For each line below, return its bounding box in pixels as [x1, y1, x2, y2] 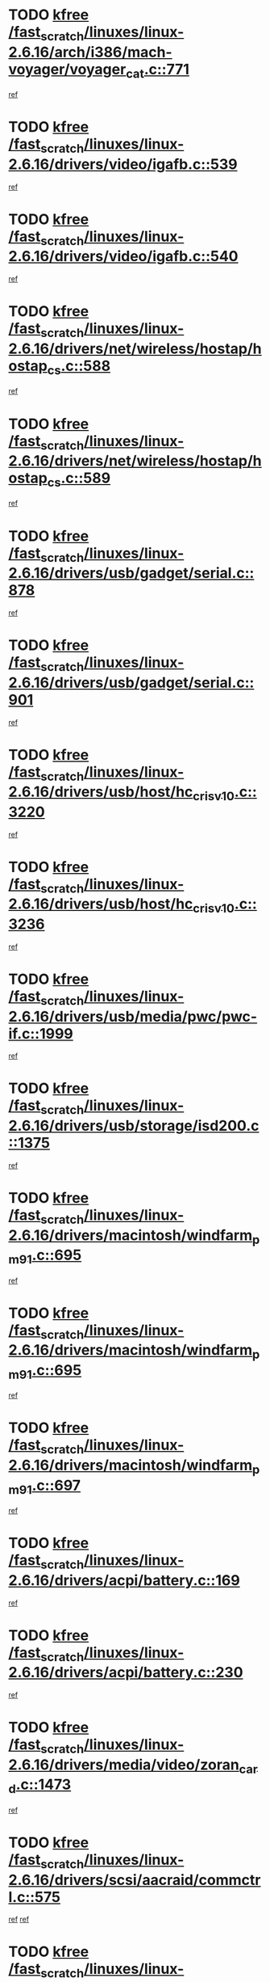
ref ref [8, 1914, 30, 1925]
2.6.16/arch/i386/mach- [8, 43, 172, 61]
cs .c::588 [47, 356, 111, 377]
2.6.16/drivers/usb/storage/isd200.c [8, 1117, 260, 1135]
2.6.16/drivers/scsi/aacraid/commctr [8, 1870, 261, 1889]
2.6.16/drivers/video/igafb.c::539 [8, 155, 238, 173]
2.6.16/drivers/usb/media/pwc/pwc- [8, 1007, 258, 1026]
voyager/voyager [8, 60, 127, 78]
